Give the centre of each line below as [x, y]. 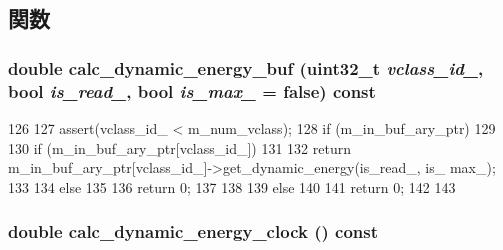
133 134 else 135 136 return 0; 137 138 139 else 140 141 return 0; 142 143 [232, 186]
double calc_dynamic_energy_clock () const [193, 231]
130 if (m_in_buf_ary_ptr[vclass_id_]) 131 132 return [179, 147]
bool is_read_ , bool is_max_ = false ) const [192, 90]
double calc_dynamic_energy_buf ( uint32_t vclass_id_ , [246, 67]
